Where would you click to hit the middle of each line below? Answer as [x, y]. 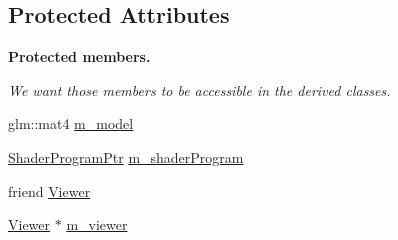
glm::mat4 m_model [71, 123]
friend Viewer [49, 190]
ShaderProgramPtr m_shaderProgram [126, 156]
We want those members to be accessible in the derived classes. [199, 89]
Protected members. [79, 56]
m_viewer [97, 224]
